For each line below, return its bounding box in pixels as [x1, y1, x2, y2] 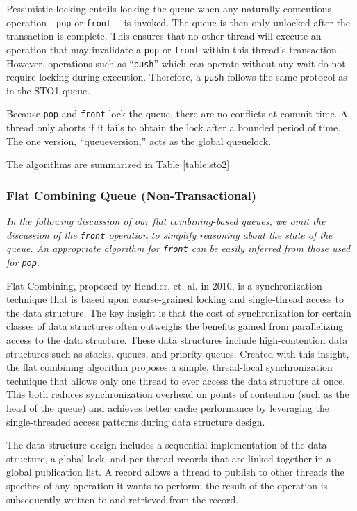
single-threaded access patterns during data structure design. [6, 414, 265, 428]
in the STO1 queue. [6, 83, 90, 97]
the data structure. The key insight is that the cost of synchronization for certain [6, 305, 351, 319]
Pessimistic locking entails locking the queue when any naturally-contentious [6, 1, 332, 15]
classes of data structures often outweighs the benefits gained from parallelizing [6, 319, 344, 333]
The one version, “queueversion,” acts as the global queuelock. [6, 133, 272, 148]
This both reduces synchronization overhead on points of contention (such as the [6, 387, 349, 401]
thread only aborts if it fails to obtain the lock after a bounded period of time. [6, 120, 341, 135]
